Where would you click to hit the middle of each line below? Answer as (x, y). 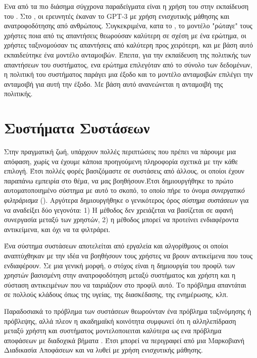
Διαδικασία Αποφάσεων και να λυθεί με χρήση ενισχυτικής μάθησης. (103, 350)
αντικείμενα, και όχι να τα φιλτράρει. (57, 229)
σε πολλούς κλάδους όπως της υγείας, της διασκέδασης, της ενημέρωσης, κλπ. (116, 294)
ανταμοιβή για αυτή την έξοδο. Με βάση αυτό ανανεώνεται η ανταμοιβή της (113, 84)
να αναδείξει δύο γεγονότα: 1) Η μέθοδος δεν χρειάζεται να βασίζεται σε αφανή (119, 209)
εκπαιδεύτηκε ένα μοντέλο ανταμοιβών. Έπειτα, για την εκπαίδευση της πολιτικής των (128, 54)
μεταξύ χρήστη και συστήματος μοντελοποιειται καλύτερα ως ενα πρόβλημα (113, 330)
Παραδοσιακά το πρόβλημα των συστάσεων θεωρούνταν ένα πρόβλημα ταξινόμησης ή (128, 311)
